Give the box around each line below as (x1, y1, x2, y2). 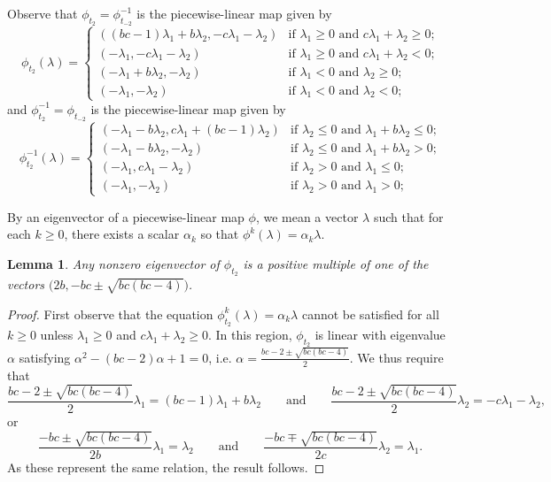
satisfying (19, 348, 71, 366)
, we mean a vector (255, 207, 359, 226)
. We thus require (349, 348, 444, 366)
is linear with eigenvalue (314, 325, 446, 343)
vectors (7, 275, 45, 294)
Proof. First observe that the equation (7, 304, 213, 323)
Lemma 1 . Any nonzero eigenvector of (7, 254, 220, 272)
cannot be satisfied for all (301, 304, 439, 323)
